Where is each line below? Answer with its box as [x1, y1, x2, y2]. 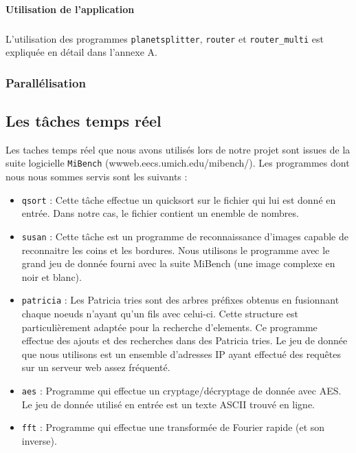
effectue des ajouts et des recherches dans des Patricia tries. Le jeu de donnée [21, 333, 348, 348]
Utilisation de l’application [5, 1, 135, 16]
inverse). [21, 433, 57, 447]
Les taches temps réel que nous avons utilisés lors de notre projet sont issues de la [5, 142, 351, 156]
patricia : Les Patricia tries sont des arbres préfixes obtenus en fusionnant [21, 293, 340, 307]
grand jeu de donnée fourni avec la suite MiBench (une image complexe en [21, 256, 335, 271]
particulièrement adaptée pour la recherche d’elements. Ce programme [21, 319, 318, 334]
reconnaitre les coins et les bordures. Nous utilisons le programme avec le [21, 242, 330, 257]
